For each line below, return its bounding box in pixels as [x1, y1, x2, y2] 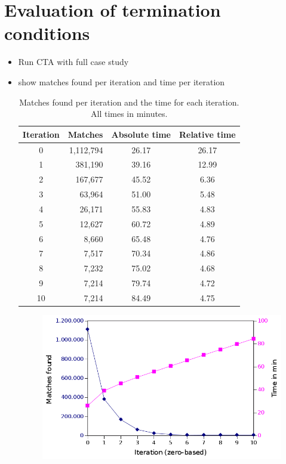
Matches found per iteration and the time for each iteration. [19, 95, 239, 108]
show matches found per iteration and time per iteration [18, 75, 225, 88]
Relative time [179, 128, 236, 140]
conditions [4, 21, 90, 45]
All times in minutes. [91, 107, 168, 120]
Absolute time [111, 128, 171, 140]
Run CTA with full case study [18, 55, 129, 68]
